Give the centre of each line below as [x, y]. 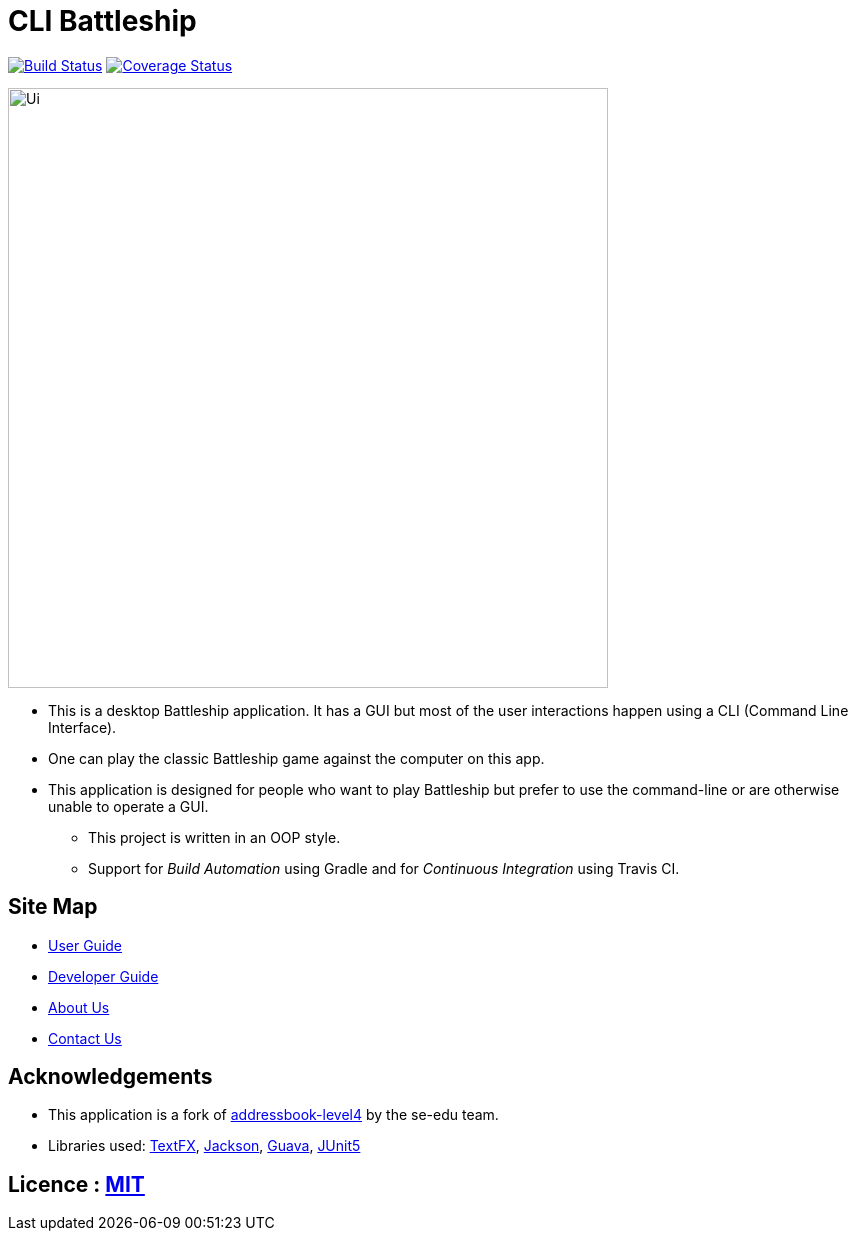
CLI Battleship [102, 21]
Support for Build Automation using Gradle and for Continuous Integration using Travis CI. [384, 868]
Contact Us [85, 1038]
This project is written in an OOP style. [214, 837]
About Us [79, 1007]
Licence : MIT [76, 1184]
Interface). [82, 727]
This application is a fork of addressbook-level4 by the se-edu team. [273, 1115]
